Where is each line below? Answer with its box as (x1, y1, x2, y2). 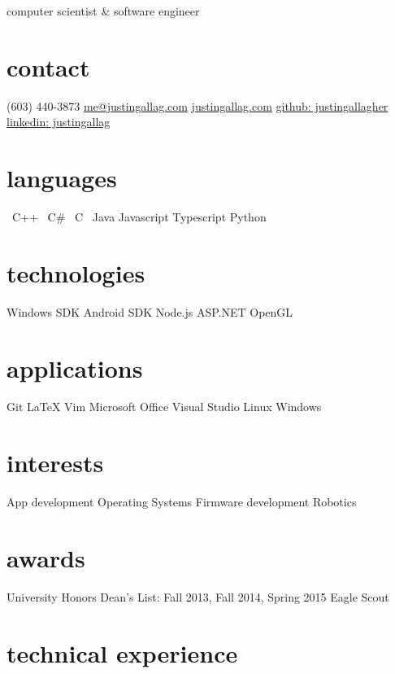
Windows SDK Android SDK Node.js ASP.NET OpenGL (7, 303, 293, 320)
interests (7, 446, 104, 479)
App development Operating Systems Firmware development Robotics (7, 493, 357, 510)
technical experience (7, 636, 238, 669)
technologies (7, 256, 145, 289)
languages (7, 161, 117, 195)
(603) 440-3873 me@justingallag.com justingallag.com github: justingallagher (7, 97, 388, 114)
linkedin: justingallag (7, 113, 111, 130)
